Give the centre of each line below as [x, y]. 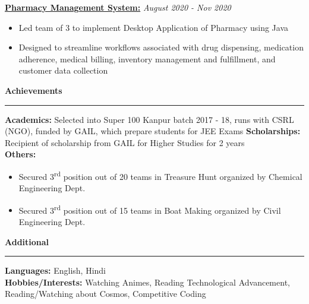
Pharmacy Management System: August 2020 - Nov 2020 [118, 7]
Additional [27, 241]
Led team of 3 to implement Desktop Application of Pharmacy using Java [154, 27]
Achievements [34, 90]
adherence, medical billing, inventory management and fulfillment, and [147, 58]
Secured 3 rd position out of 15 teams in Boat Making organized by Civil [150, 209]
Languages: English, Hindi [56, 270]
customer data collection [63, 70]
